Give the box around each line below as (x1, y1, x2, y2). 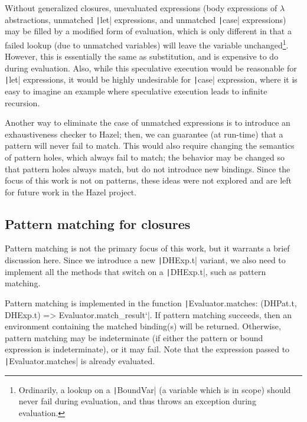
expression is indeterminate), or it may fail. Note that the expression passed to (5, 343, 290, 355)
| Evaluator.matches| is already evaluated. (5, 355, 155, 367)
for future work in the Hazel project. (5, 185, 137, 198)
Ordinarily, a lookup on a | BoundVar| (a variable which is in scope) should (18, 383, 291, 395)
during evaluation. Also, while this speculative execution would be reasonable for (5, 61, 297, 74)
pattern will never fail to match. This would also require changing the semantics (5, 139, 295, 152)
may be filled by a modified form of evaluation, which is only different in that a (5, 25, 292, 37)
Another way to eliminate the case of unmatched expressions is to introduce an (5, 116, 290, 129)
